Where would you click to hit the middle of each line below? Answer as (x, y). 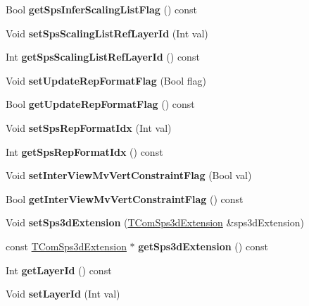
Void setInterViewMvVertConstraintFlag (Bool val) (129, 175)
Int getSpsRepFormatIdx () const (84, 151)
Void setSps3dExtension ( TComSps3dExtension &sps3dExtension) (155, 222)
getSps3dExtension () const (203, 246)
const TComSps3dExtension (66, 246)
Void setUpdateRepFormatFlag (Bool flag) (106, 80)
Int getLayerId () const (59, 270)
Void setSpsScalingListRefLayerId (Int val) (107, 33)
